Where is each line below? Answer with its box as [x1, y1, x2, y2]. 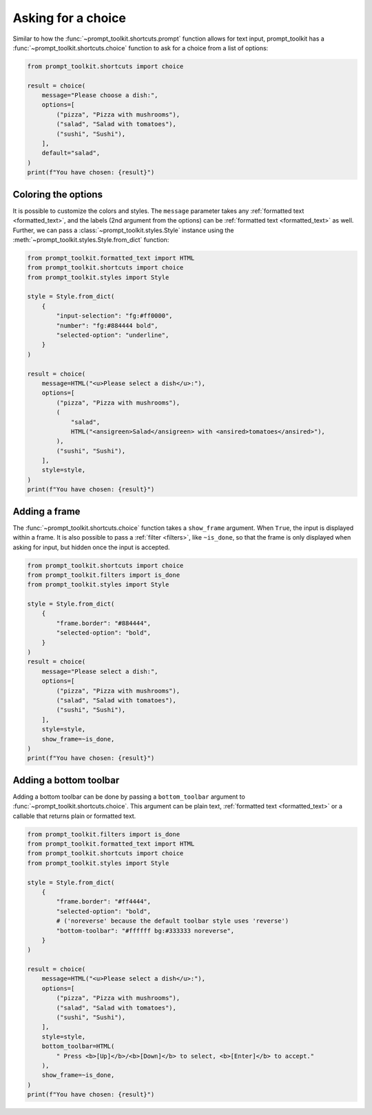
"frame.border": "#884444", [56, 619, 152, 627]
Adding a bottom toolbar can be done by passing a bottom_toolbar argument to [12, 792, 246, 801]
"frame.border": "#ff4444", [56, 898, 152, 906]
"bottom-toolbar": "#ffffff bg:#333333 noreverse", [56, 927, 235, 934]
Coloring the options [12, 188, 103, 200]
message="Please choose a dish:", [41, 92, 158, 99]
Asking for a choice [12, 10, 127, 25]
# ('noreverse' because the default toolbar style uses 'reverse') [56, 917, 289, 925]
